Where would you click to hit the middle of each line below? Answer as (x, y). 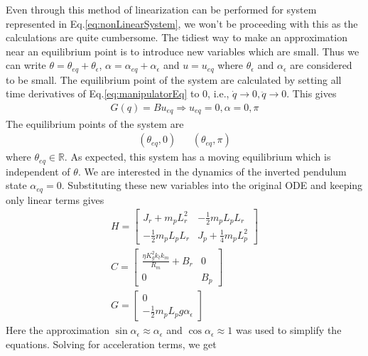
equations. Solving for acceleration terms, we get (111, 344)
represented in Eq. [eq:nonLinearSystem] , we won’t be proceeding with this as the (182, 23)
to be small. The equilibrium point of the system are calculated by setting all (174, 79)
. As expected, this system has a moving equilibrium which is (197, 157)
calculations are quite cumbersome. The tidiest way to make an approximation (177, 37)
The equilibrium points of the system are (95, 123)
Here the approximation (58, 330)
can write (26, 65)
